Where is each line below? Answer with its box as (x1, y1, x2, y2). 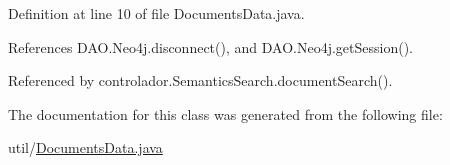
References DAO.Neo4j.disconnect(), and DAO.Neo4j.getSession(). (8, 36, 413, 57)
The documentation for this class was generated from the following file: (8, 103, 443, 124)
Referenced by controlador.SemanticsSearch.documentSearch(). (8, 70, 393, 91)
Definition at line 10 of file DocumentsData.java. (8, 3, 305, 23)
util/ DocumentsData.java (8, 137, 163, 158)
